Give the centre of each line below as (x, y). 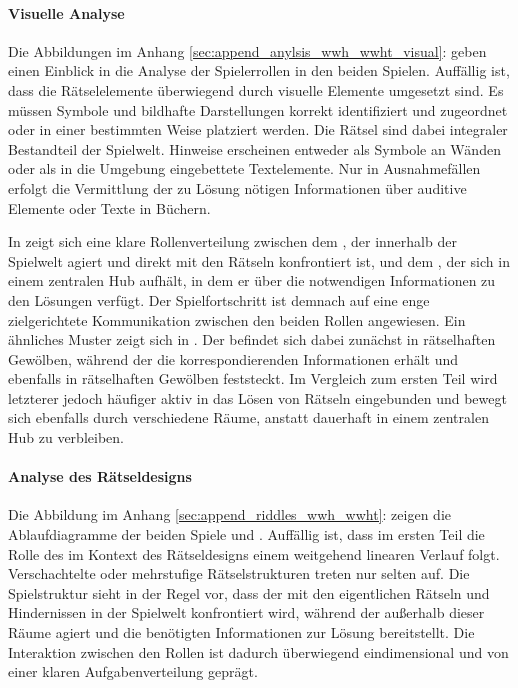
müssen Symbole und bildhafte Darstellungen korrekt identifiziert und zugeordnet (258, 109)
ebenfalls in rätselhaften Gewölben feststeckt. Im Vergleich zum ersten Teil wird (253, 378)
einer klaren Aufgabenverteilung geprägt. (133, 671)
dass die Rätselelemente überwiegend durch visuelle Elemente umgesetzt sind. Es (256, 89)
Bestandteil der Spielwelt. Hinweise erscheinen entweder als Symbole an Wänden (254, 148)
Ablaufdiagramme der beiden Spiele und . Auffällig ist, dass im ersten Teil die (246, 534)
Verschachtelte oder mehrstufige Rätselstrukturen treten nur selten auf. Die (239, 573)
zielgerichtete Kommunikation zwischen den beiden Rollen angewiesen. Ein (237, 319)
